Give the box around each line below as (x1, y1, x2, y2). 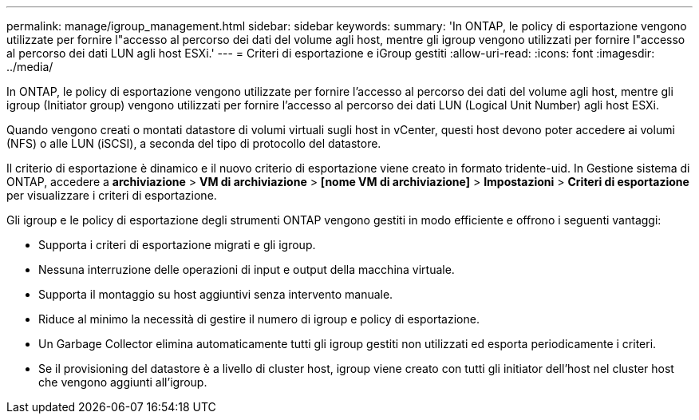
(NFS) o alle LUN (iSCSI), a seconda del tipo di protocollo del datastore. (6, 137, 381, 150)
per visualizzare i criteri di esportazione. (6, 188, 217, 202)
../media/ (6, 60, 53, 73)
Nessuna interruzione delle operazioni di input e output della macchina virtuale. (38, 263, 455, 276)
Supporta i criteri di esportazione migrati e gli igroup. (38, 238, 316, 252)
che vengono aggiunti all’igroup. (38, 375, 207, 389)
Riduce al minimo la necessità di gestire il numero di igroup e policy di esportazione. (38, 312, 480, 326)
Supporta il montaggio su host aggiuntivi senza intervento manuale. (38, 287, 393, 301)
